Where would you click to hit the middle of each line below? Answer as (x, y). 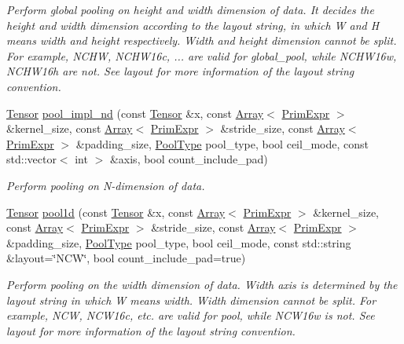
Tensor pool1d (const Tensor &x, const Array (116, 212)
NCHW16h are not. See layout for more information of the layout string (180, 71)
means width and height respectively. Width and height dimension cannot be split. (202, 40)
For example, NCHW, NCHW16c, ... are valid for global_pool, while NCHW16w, (202, 55)
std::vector (31, 159)
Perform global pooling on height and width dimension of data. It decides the (190, 9)
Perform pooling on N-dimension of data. (106, 185)
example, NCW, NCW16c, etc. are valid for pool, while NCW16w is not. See (191, 315)
